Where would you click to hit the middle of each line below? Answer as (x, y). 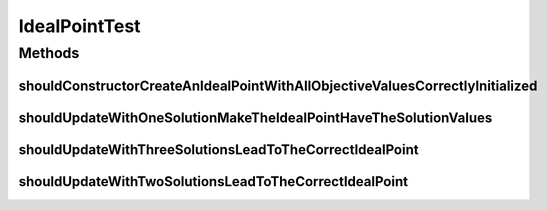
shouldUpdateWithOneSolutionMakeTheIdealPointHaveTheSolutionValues (255, 117)
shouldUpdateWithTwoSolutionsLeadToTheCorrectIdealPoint (213, 181)
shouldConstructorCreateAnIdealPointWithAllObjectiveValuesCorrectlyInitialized (278, 85)
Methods (49, 53)
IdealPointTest (79, 26)
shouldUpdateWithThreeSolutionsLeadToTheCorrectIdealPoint (218, 149)
